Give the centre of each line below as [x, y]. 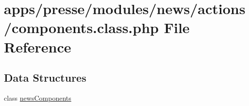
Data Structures [45, 78]
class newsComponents [38, 97]
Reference [38, 46]
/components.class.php [81, 27]
